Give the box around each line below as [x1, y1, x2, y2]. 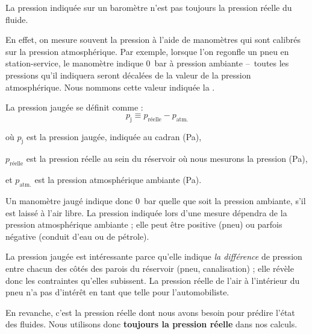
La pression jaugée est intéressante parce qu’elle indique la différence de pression [5, 250, 302, 263]
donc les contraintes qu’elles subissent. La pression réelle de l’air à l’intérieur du [5, 274, 300, 286]
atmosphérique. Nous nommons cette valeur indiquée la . [5, 80, 215, 93]
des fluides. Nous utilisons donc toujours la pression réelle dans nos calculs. [5, 318, 298, 330]
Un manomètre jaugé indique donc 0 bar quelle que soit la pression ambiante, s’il [5, 194, 306, 207]
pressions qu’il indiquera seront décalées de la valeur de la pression [5, 68, 251, 81]
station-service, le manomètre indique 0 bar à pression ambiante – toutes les [5, 57, 289, 69]
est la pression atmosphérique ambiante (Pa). [34, 173, 202, 186]
